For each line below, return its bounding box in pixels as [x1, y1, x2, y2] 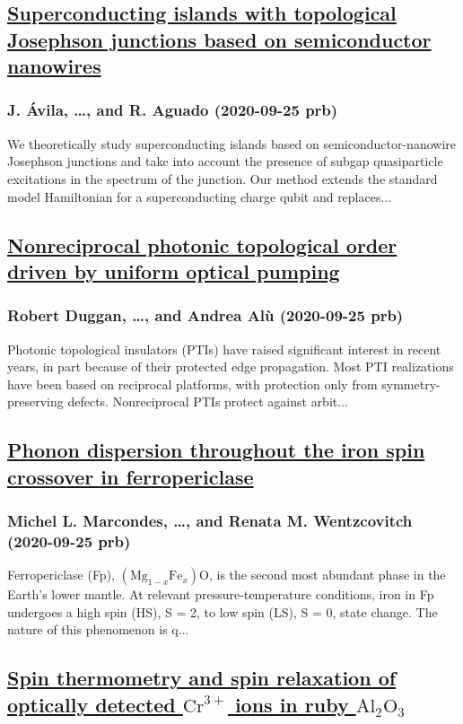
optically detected [7, 690, 176, 718]
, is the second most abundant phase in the [209, 565, 446, 584]
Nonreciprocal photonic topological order [7, 231, 397, 258]
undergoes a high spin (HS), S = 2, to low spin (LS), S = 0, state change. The [7, 602, 438, 621]
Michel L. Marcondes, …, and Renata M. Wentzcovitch [7, 510, 413, 532]
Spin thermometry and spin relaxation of [7, 664, 397, 692]
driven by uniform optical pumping [7, 257, 340, 284]
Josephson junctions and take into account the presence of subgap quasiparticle [7, 152, 443, 170]
